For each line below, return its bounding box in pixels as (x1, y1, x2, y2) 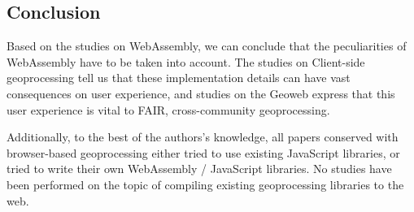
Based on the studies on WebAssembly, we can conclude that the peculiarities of (7, 37, 407, 54)
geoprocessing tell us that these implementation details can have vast (7, 69, 351, 86)
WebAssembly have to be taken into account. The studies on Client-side (7, 53, 365, 70)
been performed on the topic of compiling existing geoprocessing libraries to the (7, 175, 404, 193)
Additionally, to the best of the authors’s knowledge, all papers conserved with (7, 128, 399, 145)
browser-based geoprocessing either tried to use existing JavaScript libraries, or (7, 144, 400, 161)
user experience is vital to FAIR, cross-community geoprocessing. (7, 101, 330, 118)
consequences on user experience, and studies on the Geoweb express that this (7, 84, 395, 102)
